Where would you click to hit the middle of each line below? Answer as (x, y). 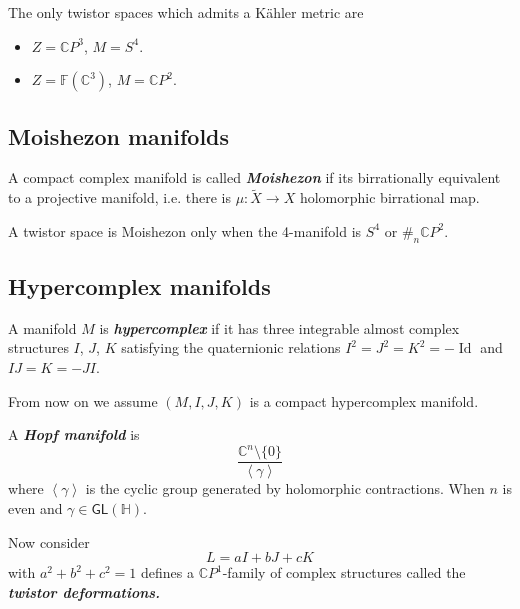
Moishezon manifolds (119, 135)
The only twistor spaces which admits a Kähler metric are (186, 12)
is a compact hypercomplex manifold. (364, 400)
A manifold (42, 327)
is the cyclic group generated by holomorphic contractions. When (285, 488)
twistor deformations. (84, 591)
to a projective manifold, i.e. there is (119, 197)
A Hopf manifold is (74, 434)
